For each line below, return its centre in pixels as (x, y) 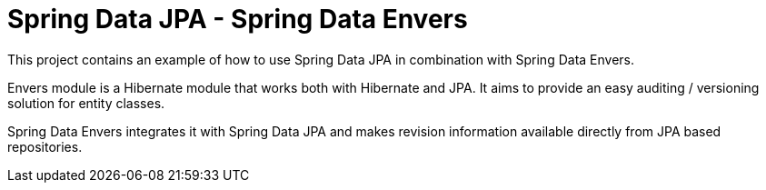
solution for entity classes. (86, 103)
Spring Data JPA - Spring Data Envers (238, 19)
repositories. (45, 146)
